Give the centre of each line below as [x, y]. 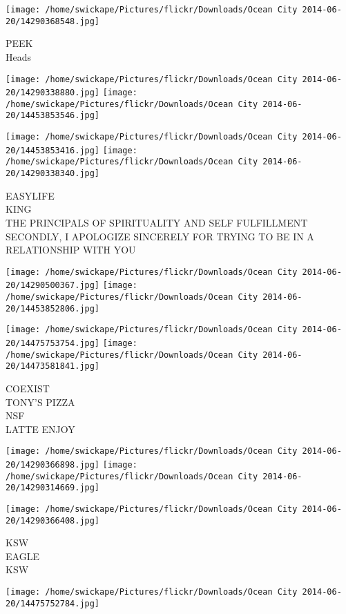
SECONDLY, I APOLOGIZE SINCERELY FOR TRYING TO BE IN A [160, 236]
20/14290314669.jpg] [53, 488]
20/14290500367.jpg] [53, 286]
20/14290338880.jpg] [53, 93]
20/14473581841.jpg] [53, 366]
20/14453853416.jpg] [53, 150]
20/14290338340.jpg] [53, 174]
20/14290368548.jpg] [53, 21]
